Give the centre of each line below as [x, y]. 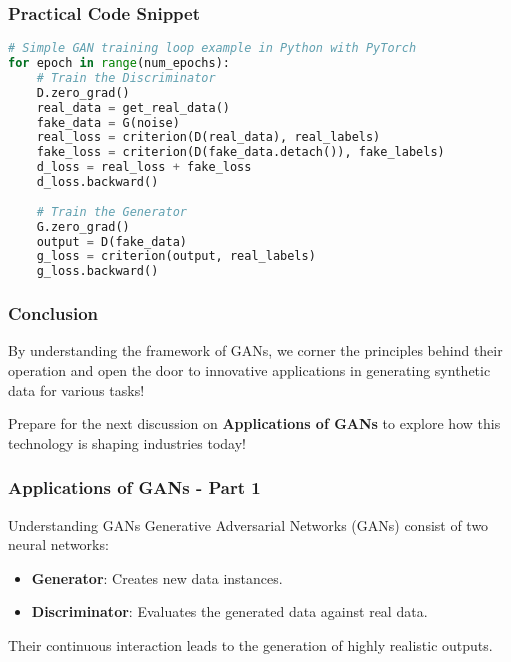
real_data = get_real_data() [133, 107]
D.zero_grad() [83, 92]
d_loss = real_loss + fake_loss [144, 167]
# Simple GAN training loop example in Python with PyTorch [212, 48]
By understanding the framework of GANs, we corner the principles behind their [255, 350]
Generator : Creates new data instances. [157, 577]
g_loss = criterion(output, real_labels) [176, 256]
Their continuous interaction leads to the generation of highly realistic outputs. [250, 645]
